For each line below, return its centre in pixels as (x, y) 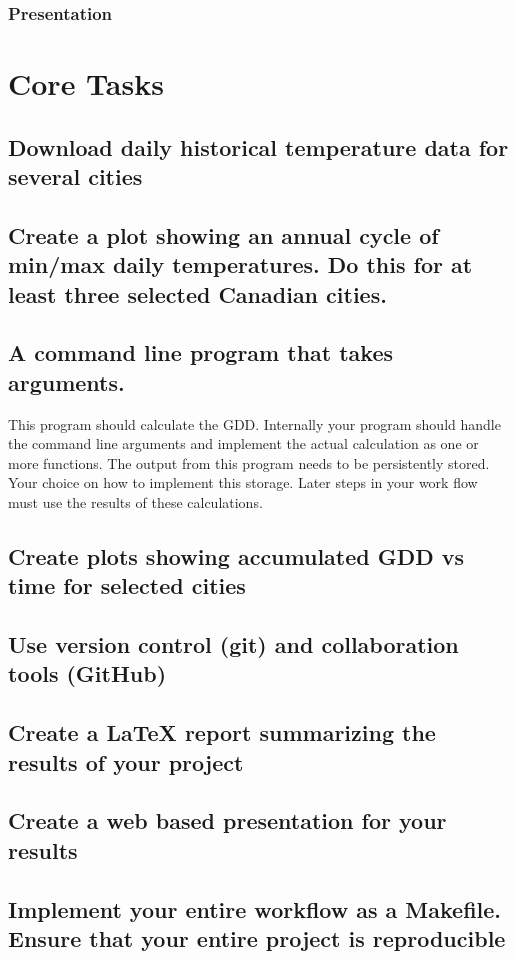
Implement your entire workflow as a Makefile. (255, 908)
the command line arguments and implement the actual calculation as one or (243, 443)
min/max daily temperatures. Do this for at (240, 264)
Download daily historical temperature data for (258, 146)
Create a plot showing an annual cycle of (223, 234)
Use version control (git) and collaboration (233, 644)
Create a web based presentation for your (227, 820)
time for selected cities (127, 585)
